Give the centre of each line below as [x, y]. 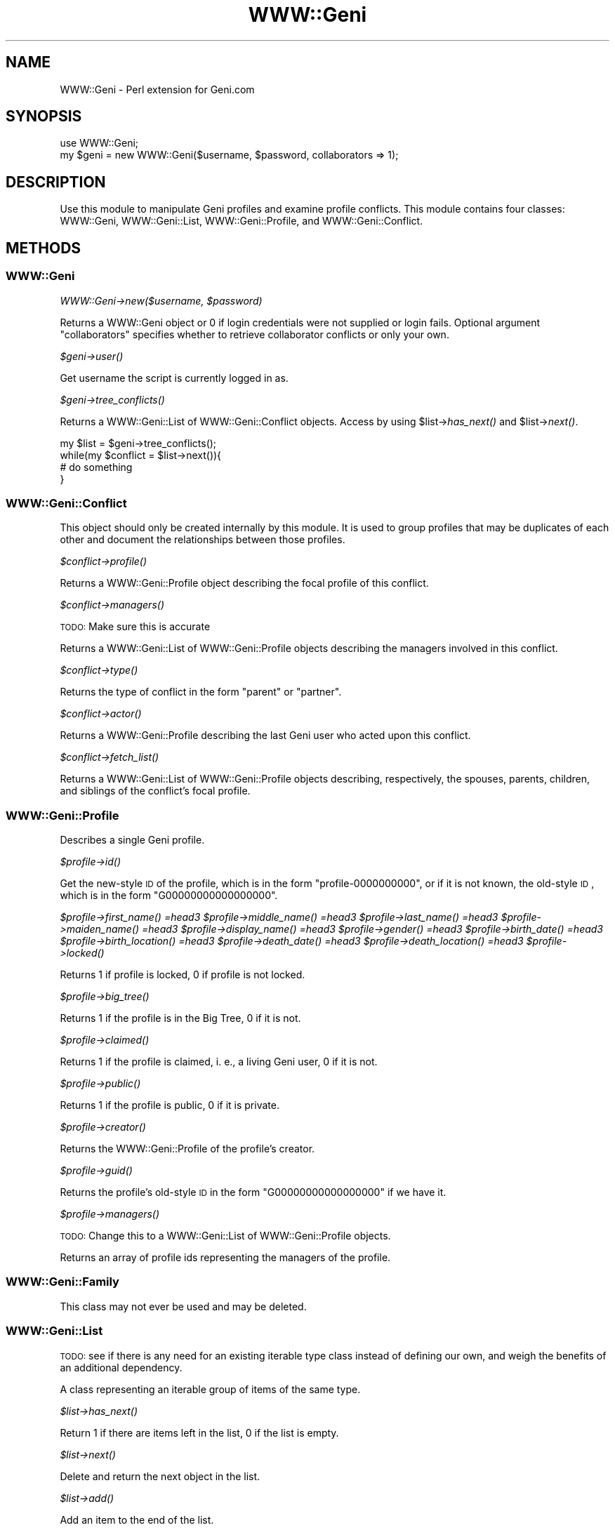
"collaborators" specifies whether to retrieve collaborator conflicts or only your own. [254, 334]
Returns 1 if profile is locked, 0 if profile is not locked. [183, 974]
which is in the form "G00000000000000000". [169, 895]
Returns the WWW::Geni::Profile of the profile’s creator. [187, 1149]
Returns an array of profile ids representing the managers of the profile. [225, 1257]
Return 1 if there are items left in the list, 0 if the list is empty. [199, 1432]
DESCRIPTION [56, 182]
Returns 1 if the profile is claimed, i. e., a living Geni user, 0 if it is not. [219, 1062]
